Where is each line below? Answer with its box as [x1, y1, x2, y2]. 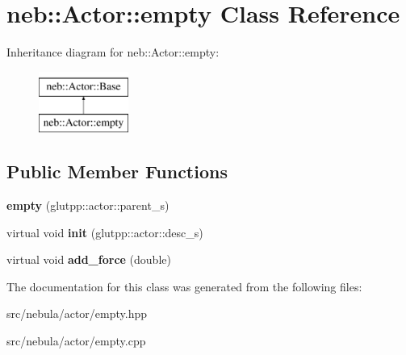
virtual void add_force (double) [6, 251, 171, 268]
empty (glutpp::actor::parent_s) [6, 197, 170, 214]
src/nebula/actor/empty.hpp [6, 305, 148, 322]
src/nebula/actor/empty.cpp [6, 332, 146, 349]
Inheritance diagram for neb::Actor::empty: [6, 44, 220, 61]
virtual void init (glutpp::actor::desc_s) [6, 223, 203, 240]
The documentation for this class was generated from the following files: [6, 278, 362, 294]
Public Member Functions [6, 159, 228, 184]
